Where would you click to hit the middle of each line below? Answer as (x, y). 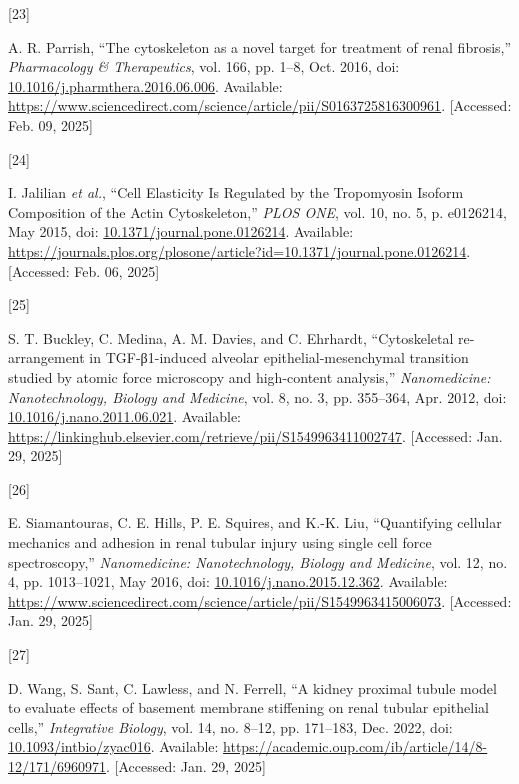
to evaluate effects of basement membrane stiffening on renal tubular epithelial (248, 707)
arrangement (46, 357)
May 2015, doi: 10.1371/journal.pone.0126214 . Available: (181, 231)
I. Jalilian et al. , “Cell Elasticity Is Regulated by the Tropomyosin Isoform (236, 192)
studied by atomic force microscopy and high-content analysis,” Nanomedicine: (249, 376)
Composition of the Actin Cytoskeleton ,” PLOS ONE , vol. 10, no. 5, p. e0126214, (257, 211)
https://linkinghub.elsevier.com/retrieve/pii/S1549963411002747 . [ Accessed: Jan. (255, 435)
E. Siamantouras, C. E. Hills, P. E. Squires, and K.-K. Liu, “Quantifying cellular (255, 522)
